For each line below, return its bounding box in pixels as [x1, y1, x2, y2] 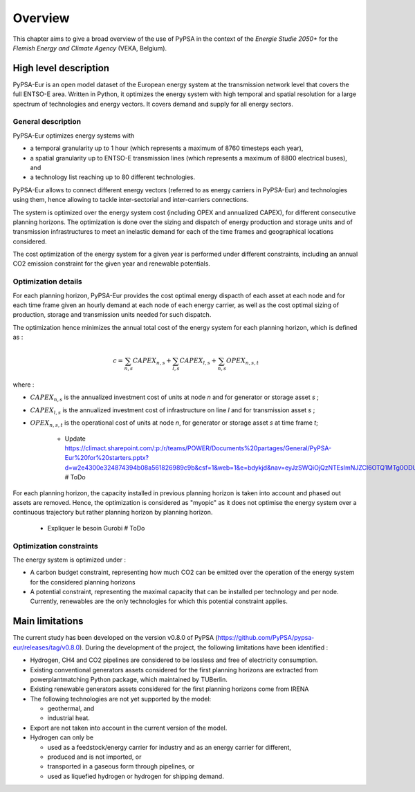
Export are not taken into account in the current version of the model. [30, 724, 228, 732]
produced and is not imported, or [47, 753, 142, 761]
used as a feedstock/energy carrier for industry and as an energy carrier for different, [47, 743, 292, 751]
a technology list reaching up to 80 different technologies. [30, 173, 196, 181]
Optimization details [12, 277, 82, 286]
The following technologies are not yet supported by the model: [30, 694, 212, 703]
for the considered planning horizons [30, 578, 136, 586]
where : [12, 380, 35, 389]
